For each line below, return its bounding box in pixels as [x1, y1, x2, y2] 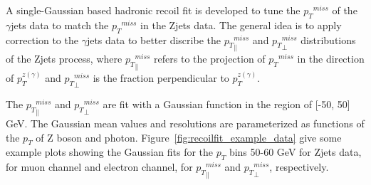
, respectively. [269, 159, 329, 174]
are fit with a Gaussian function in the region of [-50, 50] [103, 97, 350, 112]
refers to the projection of [154, 51, 266, 66]
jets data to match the [11, 17, 109, 32]
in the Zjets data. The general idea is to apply [140, 17, 342, 32]
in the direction [297, 51, 365, 66]
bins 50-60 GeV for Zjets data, [229, 144, 362, 159]
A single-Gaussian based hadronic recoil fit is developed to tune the [6, 3, 301, 17]
